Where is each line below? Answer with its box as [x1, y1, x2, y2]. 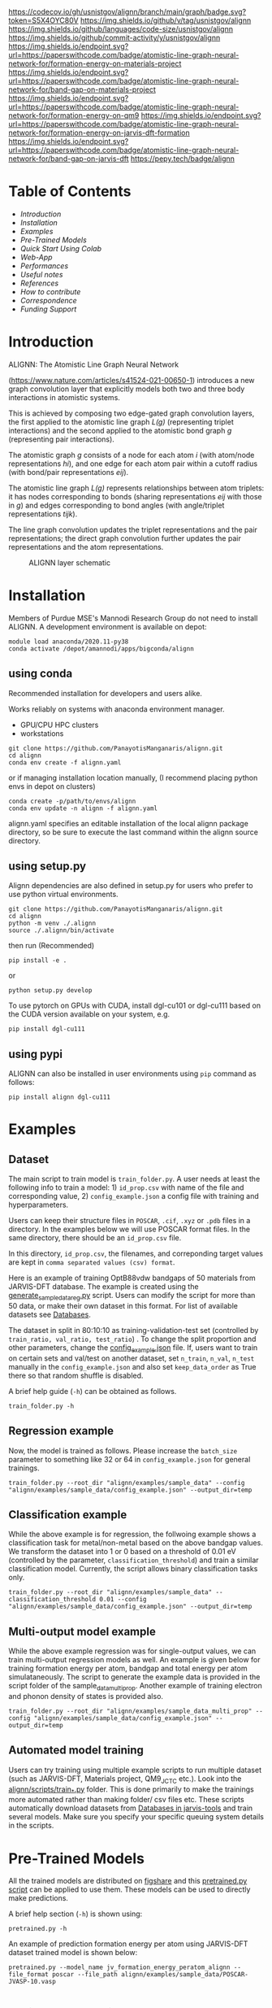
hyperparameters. [8, 1200, 69, 1210]
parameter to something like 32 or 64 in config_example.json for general [8, 1454, 251, 1464]
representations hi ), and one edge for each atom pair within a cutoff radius [8, 459, 258, 468]
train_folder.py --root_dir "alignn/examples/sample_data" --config [8, 1479, 245, 1487]
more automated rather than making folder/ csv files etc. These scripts [8, 1795, 245, 1805]
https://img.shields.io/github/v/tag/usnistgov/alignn [80, 15, 252, 25]
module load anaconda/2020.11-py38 [8, 638, 129, 646]
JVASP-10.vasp [8, 1978, 57, 1986]
